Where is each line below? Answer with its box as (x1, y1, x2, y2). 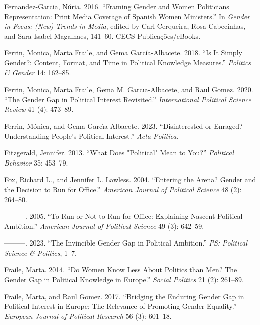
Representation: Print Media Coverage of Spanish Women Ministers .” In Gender (4, 11, 250, 21)
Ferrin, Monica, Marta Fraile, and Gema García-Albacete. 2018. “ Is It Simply (4, 47, 242, 58)
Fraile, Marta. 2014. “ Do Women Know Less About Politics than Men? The (4, 264, 237, 275)
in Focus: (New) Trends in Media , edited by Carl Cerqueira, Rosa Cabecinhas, (4, 21, 246, 31)
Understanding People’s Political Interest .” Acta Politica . (4, 130, 179, 141)
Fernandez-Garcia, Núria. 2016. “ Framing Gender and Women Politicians (4, 1, 229, 11)
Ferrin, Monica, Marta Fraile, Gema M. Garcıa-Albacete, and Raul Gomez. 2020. (4, 84, 253, 95)
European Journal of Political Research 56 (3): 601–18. (4, 310, 172, 321)
